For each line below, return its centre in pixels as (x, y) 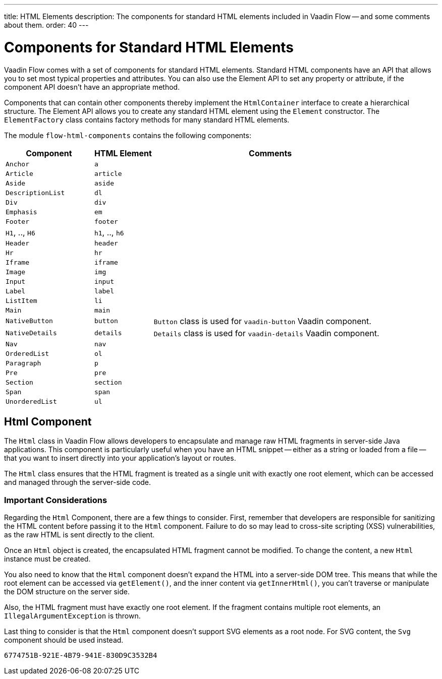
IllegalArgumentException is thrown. (72, 616)
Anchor (17, 164)
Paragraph (23, 363)
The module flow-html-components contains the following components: (128, 135)
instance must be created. (47, 559)
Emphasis (21, 212)
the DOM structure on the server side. (67, 592)
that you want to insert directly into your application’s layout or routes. (120, 458)
